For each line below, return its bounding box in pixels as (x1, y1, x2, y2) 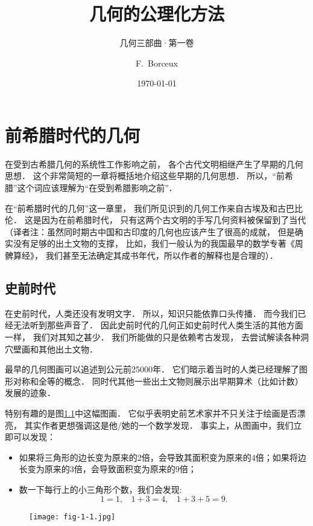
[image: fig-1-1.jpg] (29, 512, 116, 521)
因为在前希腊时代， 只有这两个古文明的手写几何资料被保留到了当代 (41, 213, 306, 226)
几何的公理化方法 (89, 1, 224, 26)
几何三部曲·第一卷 (119, 36, 194, 49)
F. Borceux (135, 56, 179, 69)
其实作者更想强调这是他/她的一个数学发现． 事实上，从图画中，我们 (24, 418, 294, 431)
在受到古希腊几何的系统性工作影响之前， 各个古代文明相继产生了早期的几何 (5, 157, 303, 170)
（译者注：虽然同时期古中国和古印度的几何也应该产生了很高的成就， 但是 (5, 225, 295, 238)
